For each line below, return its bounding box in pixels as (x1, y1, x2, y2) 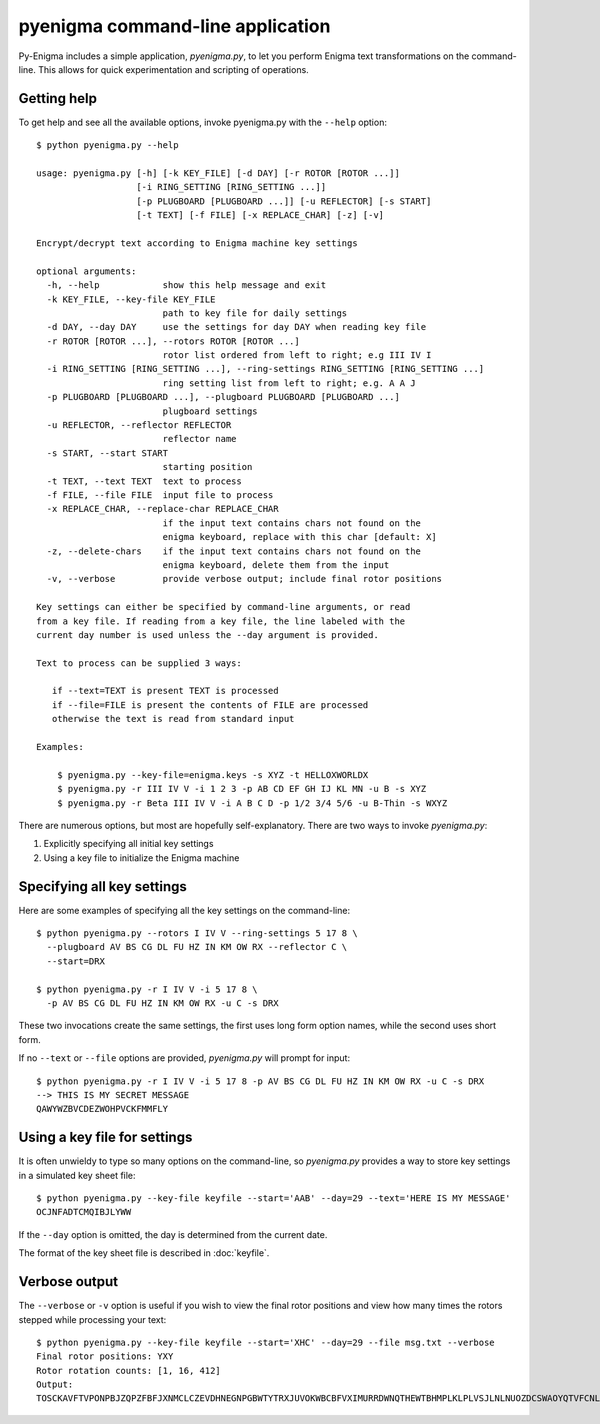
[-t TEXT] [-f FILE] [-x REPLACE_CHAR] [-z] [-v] (136, 210, 385, 221)
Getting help (18, 90, 97, 107)
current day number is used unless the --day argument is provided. (36, 629, 379, 640)
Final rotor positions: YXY (36, 1351, 174, 1362)
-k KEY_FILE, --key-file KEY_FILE (46, 293, 216, 305)
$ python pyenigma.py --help (36, 140, 179, 151)
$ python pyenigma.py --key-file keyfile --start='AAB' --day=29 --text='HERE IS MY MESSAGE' (36, 1193, 511, 1204)
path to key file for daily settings (162, 307, 348, 319)
